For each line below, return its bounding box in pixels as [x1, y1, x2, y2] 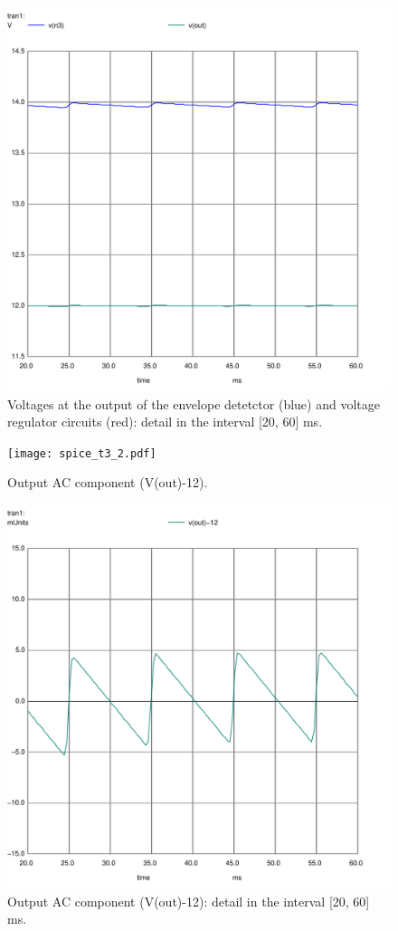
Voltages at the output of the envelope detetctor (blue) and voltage [7, 394, 380, 413]
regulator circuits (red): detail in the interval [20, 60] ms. [7, 412, 323, 431]
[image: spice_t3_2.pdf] [7, 446, 156, 460]
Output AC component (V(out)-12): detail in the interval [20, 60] [7, 891, 370, 910]
